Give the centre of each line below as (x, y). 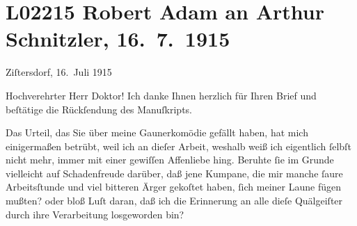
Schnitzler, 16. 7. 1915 (118, 39)
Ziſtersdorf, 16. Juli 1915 (59, 72)
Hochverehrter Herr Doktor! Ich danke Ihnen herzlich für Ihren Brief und (161, 95)
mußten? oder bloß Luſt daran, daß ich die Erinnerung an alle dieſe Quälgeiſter (174, 201)
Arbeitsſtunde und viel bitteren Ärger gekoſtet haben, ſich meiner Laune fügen (173, 187)
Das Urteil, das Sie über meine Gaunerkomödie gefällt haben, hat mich (157, 132)
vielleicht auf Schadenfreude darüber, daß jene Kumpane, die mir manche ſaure (174, 173)
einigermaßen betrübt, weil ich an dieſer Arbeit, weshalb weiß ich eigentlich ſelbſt (178, 146)
